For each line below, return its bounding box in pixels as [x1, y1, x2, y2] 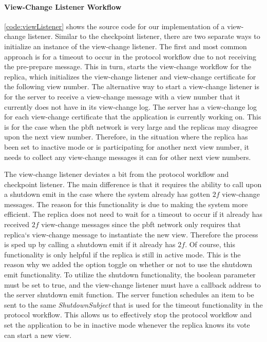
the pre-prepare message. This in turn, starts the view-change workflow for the [4, 61, 252, 72]
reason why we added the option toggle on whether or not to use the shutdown [4, 259, 252, 270]
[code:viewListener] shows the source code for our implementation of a [4, 21, 225, 31]
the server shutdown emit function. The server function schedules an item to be [4, 289, 254, 300]
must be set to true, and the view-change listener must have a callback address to [4, 279, 261, 290]
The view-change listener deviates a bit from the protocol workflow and [4, 169, 229, 179]
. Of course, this [185, 239, 235, 250]
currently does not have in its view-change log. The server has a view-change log [4, 101, 257, 112]
